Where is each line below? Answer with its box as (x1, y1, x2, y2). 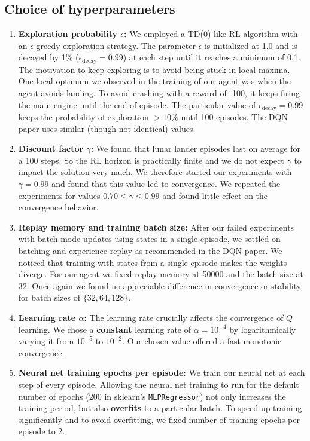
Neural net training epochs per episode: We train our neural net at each (18, 366, 305, 379)
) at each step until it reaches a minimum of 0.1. (123, 51, 300, 63)
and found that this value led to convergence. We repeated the (51, 177, 281, 190)
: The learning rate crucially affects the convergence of (84, 311, 284, 323)
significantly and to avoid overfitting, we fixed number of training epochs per (18, 413, 300, 425)
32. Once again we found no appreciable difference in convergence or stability (18, 279, 302, 292)
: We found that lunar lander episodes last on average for (90, 142, 300, 155)
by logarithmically (229, 323, 296, 335)
